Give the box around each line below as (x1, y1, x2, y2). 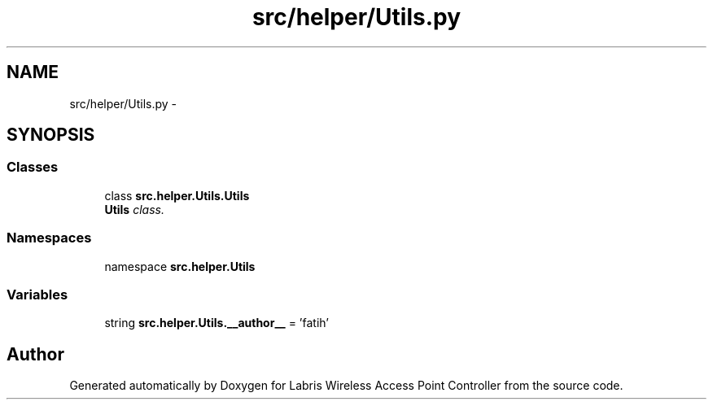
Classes (7, 159, 59, 176)
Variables (7, 286, 68, 303)
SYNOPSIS (7, 124, 95, 146)
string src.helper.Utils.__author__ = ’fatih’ (104, 316, 329, 330)
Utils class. (104, 202, 164, 216)
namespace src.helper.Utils (104, 259, 256, 273)
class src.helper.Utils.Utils (104, 188, 250, 203)
